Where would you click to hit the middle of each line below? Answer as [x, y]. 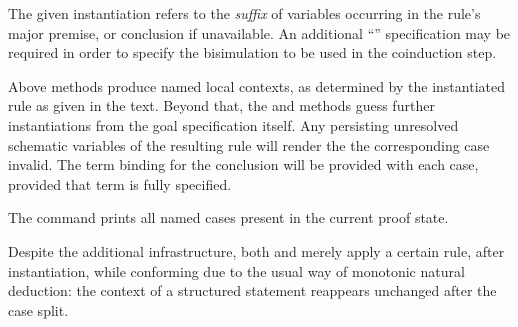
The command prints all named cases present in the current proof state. [228, 217]
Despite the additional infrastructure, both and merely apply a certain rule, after [256, 250]
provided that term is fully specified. [120, 183]
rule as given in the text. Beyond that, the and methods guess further [221, 105]
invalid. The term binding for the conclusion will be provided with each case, [243, 164]
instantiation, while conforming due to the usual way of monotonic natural [236, 270]
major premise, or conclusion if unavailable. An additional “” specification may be [259, 32]
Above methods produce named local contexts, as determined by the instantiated [256, 85]
